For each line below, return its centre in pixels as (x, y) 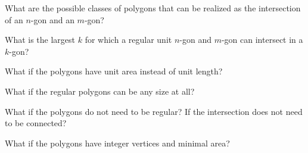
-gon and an (52, 19)
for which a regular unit (128, 40)
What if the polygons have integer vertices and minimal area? (117, 143)
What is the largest (40, 40)
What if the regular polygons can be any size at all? (100, 91)
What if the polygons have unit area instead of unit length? (114, 71)
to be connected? (36, 123)
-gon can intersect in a (262, 40)
